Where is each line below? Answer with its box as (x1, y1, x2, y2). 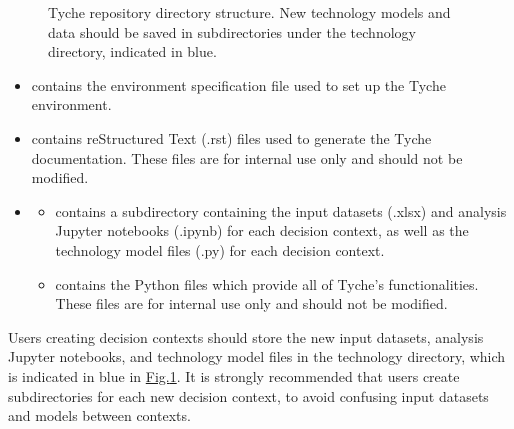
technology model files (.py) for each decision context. (55, 239, 385, 260)
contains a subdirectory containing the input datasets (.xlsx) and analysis (55, 200, 507, 221)
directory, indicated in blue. (48, 41, 217, 62)
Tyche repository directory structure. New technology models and (48, 2, 451, 22)
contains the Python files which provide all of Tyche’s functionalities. (55, 273, 479, 294)
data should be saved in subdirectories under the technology (48, 21, 416, 42)
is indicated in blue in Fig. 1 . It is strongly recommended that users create (8, 365, 460, 386)
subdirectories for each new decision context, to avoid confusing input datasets (8, 385, 489, 406)
